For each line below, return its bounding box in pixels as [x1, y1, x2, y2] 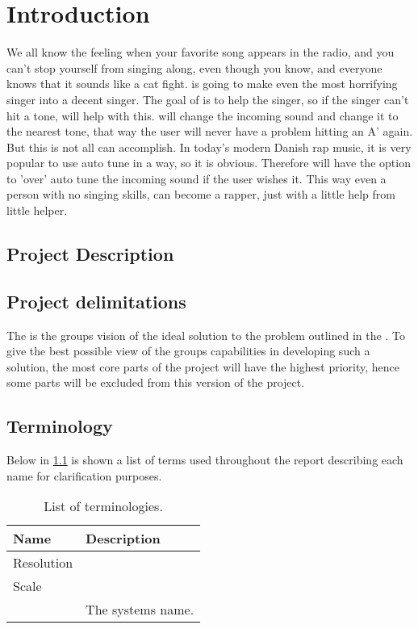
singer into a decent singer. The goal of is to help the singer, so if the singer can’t [6, 90, 409, 107]
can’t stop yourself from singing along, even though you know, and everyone [6, 59, 382, 76]
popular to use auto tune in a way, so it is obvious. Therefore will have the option [6, 154, 411, 171]
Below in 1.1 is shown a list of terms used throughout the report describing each [6, 451, 403, 468]
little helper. [6, 202, 68, 219]
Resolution [13, 553, 73, 572]
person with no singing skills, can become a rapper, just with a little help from [6, 186, 396, 203]
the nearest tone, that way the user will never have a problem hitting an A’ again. [6, 123, 413, 140]
